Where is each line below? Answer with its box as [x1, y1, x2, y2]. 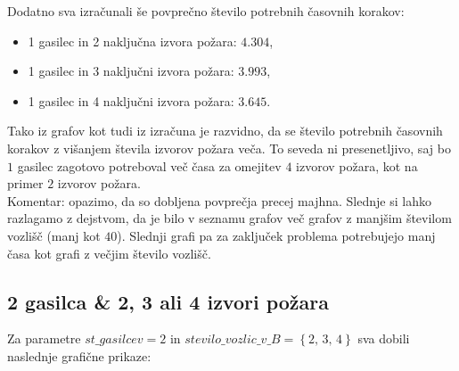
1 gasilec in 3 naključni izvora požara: [28, 62, 234, 80]
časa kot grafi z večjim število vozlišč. [7, 243, 211, 262]
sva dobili [357, 329, 410, 348]
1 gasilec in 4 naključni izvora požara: [28, 91, 234, 110]
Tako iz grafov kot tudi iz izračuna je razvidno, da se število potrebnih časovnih [7, 121, 443, 140]
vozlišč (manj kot [7, 226, 101, 244]
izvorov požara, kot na [296, 156, 418, 175]
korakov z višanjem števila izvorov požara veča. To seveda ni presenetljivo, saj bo [7, 138, 451, 157]
